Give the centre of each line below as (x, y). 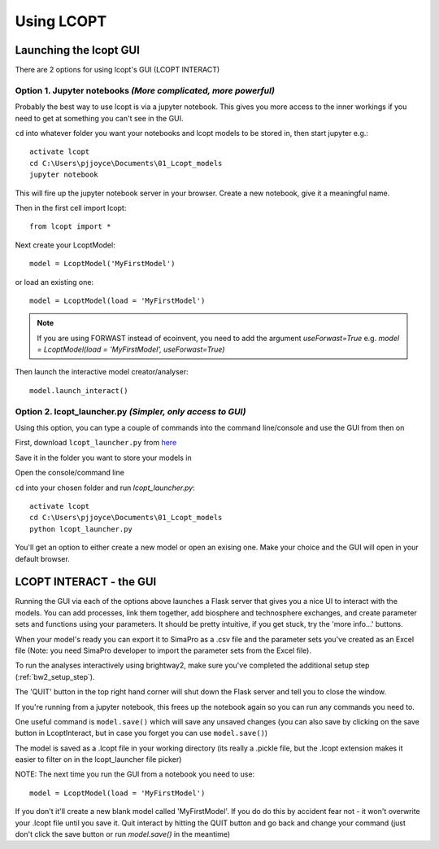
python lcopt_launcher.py (81, 529)
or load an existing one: (54, 282)
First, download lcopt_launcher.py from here (96, 443)
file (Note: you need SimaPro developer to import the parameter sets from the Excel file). (163, 650)
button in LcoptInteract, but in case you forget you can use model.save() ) (141, 733)
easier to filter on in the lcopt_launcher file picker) (98, 759)
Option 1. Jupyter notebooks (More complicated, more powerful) (145, 90)
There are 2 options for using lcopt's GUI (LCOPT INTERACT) (117, 70)
